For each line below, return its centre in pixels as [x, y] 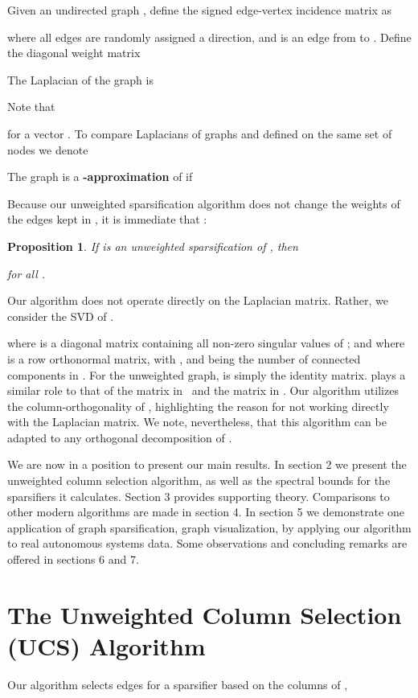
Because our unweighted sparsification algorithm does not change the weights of [204, 203]
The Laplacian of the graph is [80, 79]
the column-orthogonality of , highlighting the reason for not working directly [198, 406]
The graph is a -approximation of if [100, 177]
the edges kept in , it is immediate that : [107, 219]
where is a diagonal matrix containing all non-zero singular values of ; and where [206, 343]
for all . [27, 273]
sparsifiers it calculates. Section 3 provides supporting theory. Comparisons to [199, 496]
